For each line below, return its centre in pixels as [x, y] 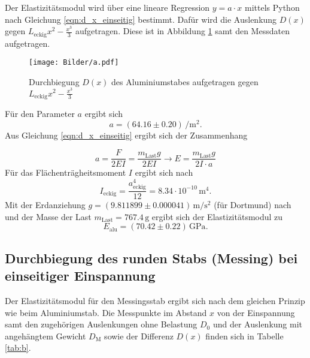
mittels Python [272, 7]
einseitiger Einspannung [80, 276]
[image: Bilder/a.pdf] [74, 63]
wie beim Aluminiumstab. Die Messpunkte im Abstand [106, 312]
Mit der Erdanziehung [45, 205]
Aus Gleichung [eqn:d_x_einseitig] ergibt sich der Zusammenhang [126, 135]
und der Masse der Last [48, 216]
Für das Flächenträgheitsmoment [66, 172]
